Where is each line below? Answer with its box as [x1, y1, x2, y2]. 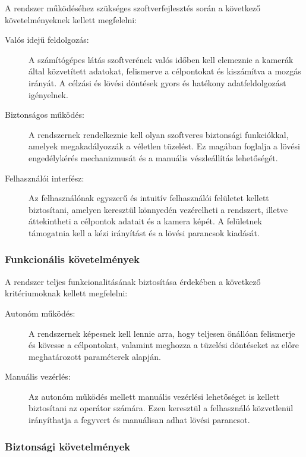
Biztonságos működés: [5, 108, 84, 121]
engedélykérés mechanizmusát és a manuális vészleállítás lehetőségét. [29, 151, 278, 164]
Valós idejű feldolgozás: [5, 33, 89, 46]
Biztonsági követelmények [5, 439, 131, 453]
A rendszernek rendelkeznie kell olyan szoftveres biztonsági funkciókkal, [29, 128, 289, 140]
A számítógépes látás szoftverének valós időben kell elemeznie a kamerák [29, 53, 294, 65]
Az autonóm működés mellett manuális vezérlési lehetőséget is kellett [29, 390, 280, 402]
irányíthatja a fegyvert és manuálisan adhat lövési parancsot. [29, 414, 250, 426]
